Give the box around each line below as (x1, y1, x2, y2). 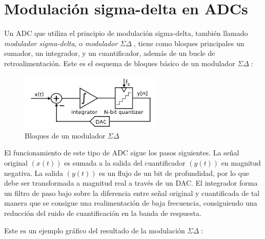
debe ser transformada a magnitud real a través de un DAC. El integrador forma (4, 177, 258, 188)
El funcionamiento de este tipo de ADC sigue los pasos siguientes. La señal (4, 147, 239, 158)
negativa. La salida (4, 167, 63, 178)
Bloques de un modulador (25, 130, 106, 141)
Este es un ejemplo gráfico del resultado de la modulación (4, 225, 185, 235)
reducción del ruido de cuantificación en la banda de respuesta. (4, 207, 201, 218)
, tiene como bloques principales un (133, 37, 244, 48)
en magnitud (221, 157, 261, 168)
